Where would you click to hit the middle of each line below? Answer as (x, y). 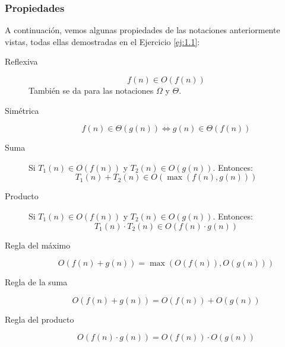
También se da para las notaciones (91, 90)
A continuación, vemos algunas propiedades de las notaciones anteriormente (142, 30)
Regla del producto (39, 319)
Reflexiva (21, 61)
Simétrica (22, 110)
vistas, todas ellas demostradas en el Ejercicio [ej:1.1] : (102, 41)
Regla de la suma (36, 282)
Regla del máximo (38, 245)
